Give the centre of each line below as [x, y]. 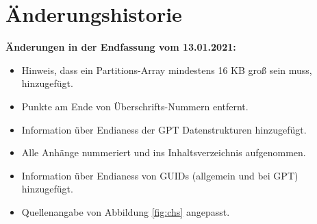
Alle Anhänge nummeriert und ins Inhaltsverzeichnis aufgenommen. [164, 152]
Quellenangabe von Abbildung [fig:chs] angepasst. [126, 211]
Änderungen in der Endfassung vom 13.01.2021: [121, 47]
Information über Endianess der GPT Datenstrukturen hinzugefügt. [164, 129]
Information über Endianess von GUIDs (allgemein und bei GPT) [160, 175]
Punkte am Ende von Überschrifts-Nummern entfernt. [135, 106]
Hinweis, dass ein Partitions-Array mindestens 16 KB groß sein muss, [167, 70]
